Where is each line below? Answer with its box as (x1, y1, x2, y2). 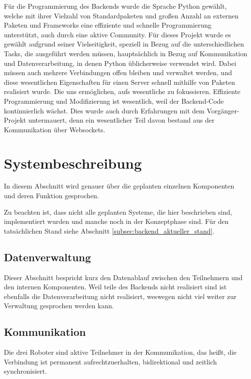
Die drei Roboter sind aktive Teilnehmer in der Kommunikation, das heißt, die (4, 347, 236, 357)
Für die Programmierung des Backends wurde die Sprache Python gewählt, (4, 1, 227, 11)
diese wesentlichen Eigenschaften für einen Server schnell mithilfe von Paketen (4, 77, 235, 87)
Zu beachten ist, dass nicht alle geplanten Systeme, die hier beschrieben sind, (4, 206, 232, 217)
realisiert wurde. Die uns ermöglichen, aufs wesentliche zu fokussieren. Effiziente (4, 86, 241, 96)
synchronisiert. (4, 366, 47, 376)
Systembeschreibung (4, 153, 142, 173)
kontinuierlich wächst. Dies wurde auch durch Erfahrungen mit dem (4, 105, 205, 115)
